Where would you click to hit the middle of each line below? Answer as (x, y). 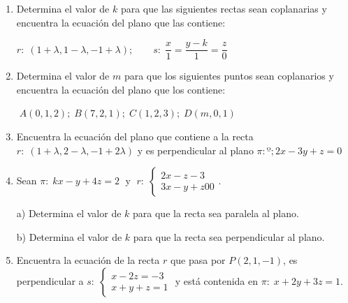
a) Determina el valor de (69, 213)
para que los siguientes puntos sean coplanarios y (229, 76)
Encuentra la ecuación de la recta (88, 260)
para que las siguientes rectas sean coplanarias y (224, 8)
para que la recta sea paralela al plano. (216, 213)
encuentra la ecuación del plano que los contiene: (121, 89)
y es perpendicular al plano (195, 150)
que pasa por (198, 260)
